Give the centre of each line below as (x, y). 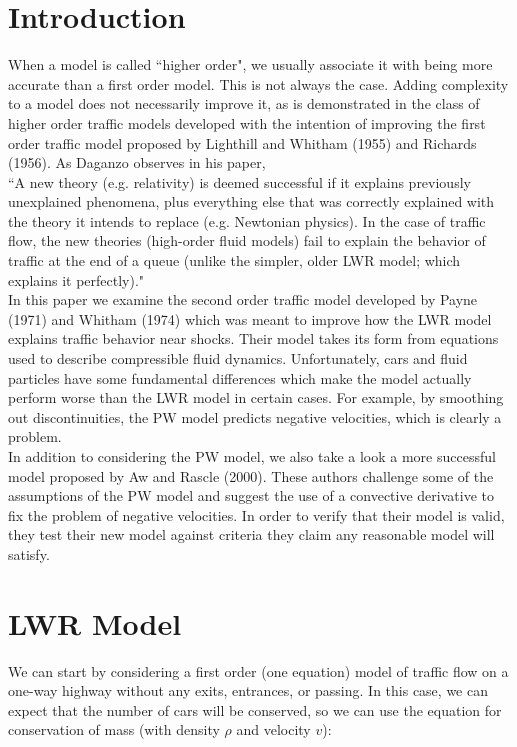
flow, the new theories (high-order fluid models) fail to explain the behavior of (247, 240)
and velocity (273, 729)
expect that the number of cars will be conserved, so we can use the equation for (255, 709)
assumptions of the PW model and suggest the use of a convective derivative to (251, 495)
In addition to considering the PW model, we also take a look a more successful (252, 456)
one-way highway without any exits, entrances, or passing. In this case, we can (248, 690)
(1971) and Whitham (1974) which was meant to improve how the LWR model (250, 318)
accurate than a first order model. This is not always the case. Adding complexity (258, 83)
